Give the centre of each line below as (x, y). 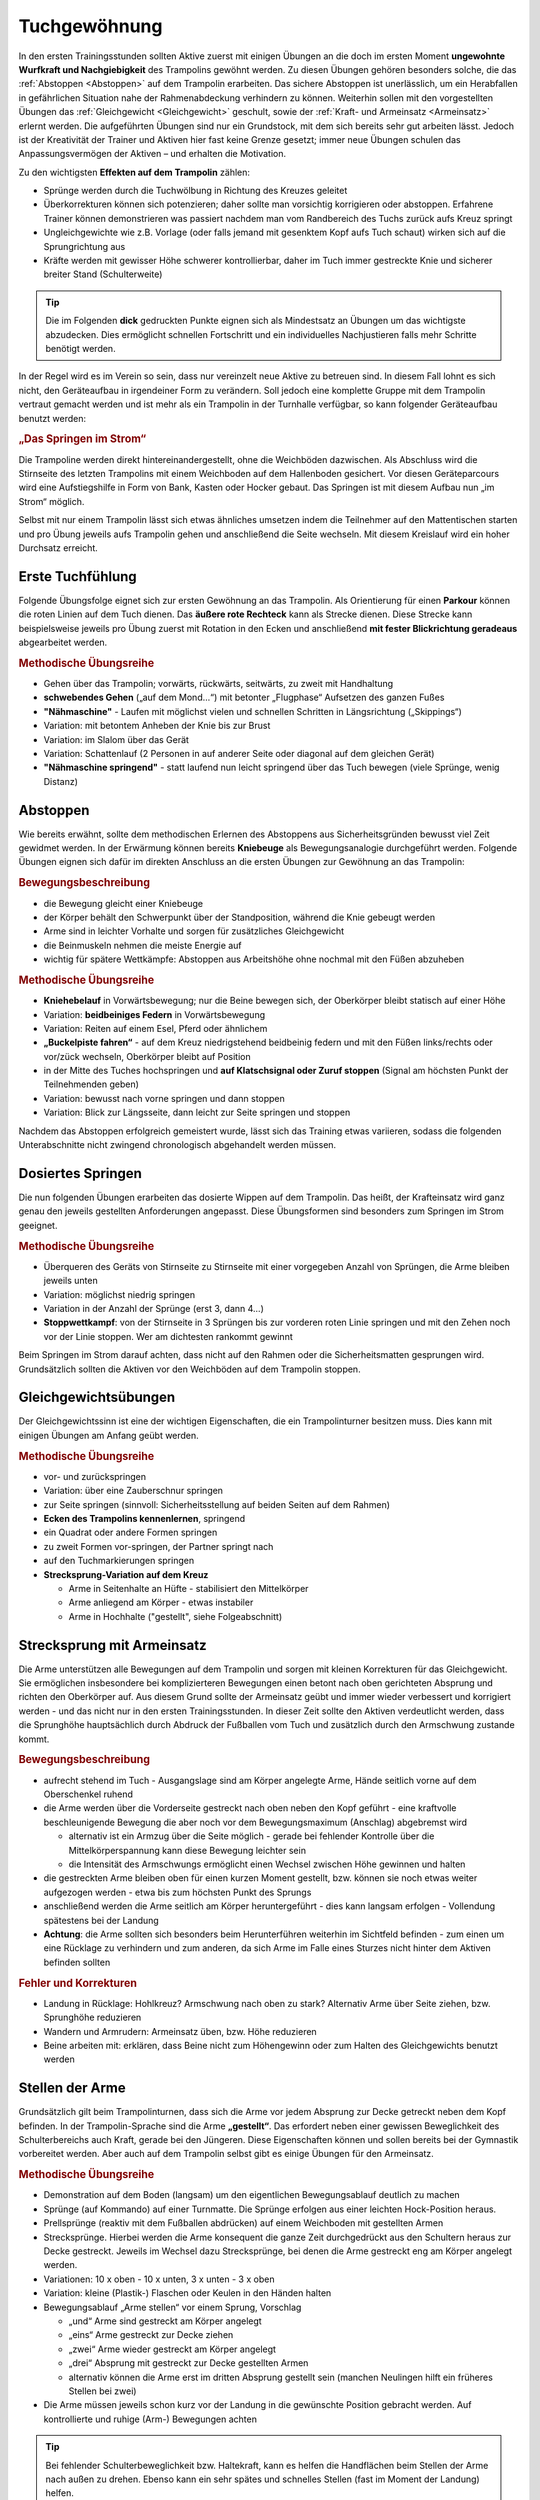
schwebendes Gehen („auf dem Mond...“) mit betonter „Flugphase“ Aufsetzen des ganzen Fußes (244, 697)
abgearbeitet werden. (63, 642)
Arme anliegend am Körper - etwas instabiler (161, 1602)
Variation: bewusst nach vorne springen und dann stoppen (164, 1098)
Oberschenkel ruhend (88, 1794)
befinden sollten (77, 1962)
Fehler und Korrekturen (77, 1983)
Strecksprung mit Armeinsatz (112, 1645)
